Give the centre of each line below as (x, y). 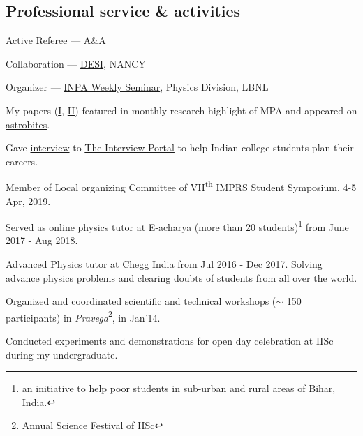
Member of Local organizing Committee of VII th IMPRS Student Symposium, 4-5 (181, 186)
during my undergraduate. (62, 354)
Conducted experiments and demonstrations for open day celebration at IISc (170, 341)
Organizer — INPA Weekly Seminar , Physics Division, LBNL (137, 87)
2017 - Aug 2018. (42, 240)
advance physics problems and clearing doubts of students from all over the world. (181, 277)
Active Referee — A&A (56, 40)
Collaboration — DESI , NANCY (76, 63)
